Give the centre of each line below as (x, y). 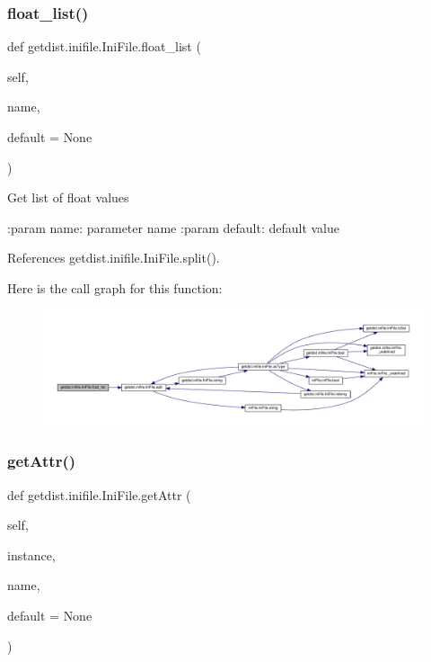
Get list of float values (68, 197)
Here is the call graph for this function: (115, 287)
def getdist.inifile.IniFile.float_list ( (104, 46)
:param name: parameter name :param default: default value (174, 227)
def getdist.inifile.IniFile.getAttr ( (99, 494)
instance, (31, 555)
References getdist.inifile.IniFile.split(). (114, 258)
